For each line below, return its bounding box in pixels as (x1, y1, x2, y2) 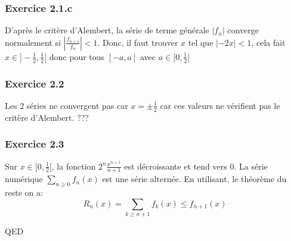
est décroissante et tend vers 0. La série (124, 159, 268, 172)
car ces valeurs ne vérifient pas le (160, 99, 280, 111)
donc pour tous (49, 50, 105, 62)
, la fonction (51, 159, 96, 172)
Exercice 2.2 (5, 76, 64, 90)
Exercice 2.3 (5, 136, 64, 151)
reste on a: (5, 186, 43, 199)
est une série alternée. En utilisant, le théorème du (102, 173, 287, 185)
